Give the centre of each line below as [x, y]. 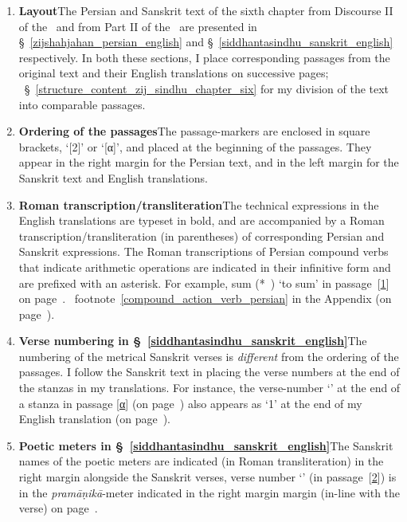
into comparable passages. [82, 104]
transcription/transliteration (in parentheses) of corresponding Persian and [202, 235]
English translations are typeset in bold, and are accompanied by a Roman [202, 220]
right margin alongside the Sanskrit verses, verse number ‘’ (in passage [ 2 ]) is [207, 477]
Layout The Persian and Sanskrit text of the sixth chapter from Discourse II [206, 10]
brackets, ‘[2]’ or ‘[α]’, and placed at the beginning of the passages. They [195, 146]
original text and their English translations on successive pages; [174, 73]
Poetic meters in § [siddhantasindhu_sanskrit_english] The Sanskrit [206, 445]
